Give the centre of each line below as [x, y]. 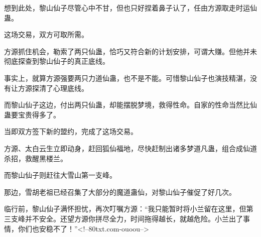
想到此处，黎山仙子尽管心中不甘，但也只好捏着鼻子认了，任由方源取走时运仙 [130, 8]
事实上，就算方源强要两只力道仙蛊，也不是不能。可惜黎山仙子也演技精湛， [127, 78]
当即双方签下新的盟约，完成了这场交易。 [71, 131]
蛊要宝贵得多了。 [32, 114]
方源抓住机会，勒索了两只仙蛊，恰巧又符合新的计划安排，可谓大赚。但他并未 [130, 51]
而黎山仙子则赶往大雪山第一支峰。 [60, 175]
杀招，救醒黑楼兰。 [36, 158]
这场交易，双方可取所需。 [46, 34]
